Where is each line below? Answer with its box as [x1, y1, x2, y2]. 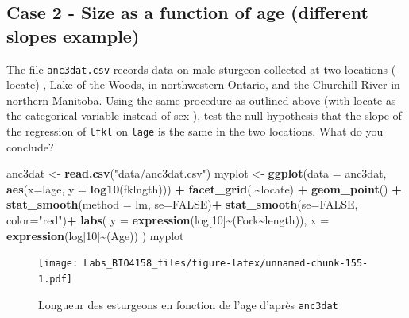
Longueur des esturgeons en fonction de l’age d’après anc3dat [38, 296, 338, 312]
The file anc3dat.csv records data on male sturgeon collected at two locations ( [6, 60, 396, 77]
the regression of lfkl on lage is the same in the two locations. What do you [6, 123, 384, 140]
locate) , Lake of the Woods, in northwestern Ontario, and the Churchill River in [6, 76, 400, 93]
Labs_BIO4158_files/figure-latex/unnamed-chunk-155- [83, 258, 368, 270]
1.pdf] [38, 273, 72, 285]
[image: [38, 258, 79, 270]
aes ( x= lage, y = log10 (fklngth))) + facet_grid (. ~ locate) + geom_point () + [6, 180, 402, 197]
